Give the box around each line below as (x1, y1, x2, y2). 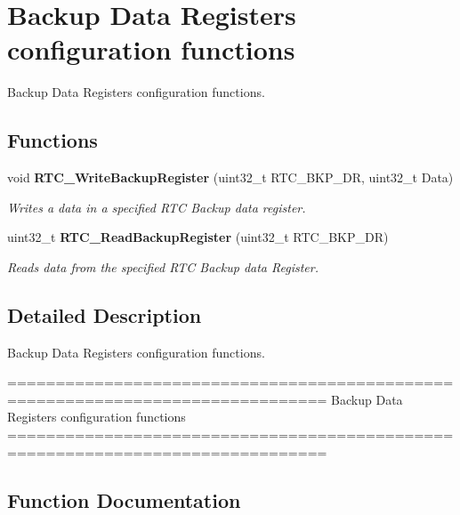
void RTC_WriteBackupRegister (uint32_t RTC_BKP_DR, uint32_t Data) (7, 168, 454, 187)
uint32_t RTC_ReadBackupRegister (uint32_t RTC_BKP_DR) (7, 228, 389, 246)
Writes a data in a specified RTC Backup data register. (7, 197, 306, 216)
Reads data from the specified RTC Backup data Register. (7, 257, 319, 276)
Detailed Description (7, 301, 202, 328)
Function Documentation (7, 486, 241, 513)
